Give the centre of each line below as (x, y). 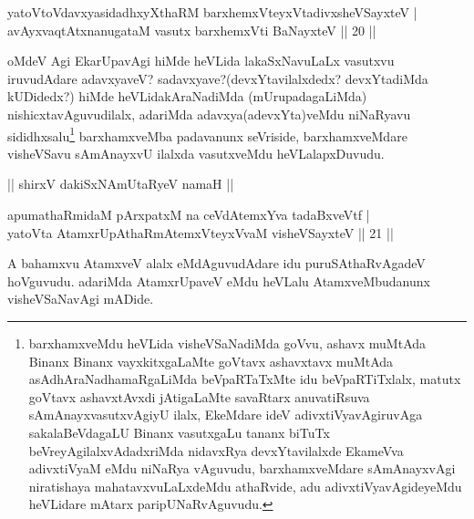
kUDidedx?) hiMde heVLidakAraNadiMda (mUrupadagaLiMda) (187, 96)
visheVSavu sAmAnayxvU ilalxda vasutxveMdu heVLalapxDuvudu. (196, 153)
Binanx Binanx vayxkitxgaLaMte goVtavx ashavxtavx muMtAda (211, 361)
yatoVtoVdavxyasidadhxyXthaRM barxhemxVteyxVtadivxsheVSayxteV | (212, 12)
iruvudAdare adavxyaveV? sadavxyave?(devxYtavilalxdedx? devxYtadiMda (218, 78)
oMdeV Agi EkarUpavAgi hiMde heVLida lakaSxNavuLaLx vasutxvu (201, 61)
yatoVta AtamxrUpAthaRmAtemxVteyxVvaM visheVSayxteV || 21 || (201, 232)
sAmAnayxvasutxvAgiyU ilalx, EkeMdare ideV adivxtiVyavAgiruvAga (226, 415)
